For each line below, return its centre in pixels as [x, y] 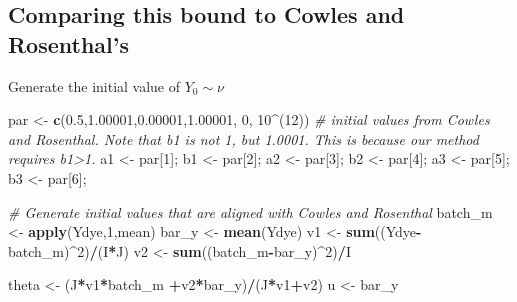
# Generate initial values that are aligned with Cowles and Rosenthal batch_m [250, 211]
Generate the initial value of [94, 85]
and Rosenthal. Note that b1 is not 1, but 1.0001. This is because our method [243, 138]
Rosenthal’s [69, 43]
